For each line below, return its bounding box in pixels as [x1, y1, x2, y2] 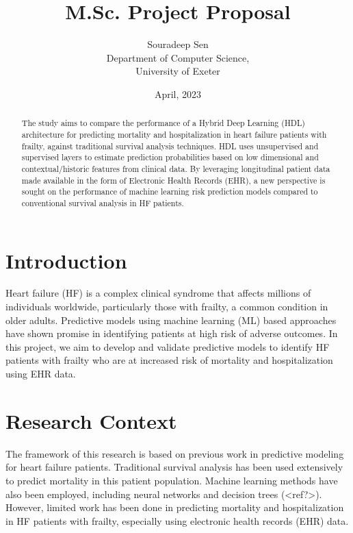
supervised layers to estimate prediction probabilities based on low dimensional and [21, 151, 319, 163]
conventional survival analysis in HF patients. [21, 197, 184, 208]
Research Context [5, 406, 177, 434]
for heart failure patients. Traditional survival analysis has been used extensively [5, 460, 343, 474]
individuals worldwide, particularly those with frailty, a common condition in [5, 299, 328, 314]
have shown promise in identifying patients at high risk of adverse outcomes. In [5, 326, 338, 340]
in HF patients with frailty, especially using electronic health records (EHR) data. [5, 513, 349, 528]
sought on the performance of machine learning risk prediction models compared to [21, 186, 318, 197]
